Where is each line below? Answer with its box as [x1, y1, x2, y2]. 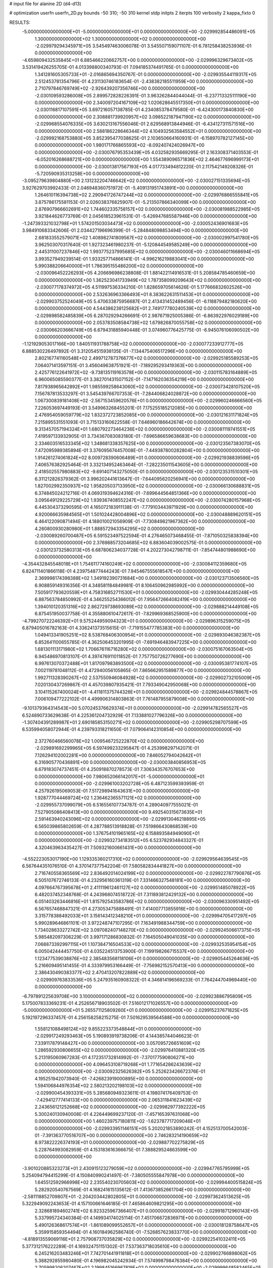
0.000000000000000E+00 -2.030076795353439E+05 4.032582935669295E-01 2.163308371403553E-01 [34, 149, 259, 155]
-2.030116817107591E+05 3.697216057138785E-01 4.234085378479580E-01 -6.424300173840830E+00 [34, 107, 254, 113]
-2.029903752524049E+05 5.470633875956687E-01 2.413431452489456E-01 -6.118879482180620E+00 [34, 298, 257, 304]
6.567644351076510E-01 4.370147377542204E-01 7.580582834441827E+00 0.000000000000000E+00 [22, 863, 241, 869]
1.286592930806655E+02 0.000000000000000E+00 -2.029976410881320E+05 [34, 1047, 205, 1053]
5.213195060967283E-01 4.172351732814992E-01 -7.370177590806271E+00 [34, 1054, 195, 1060]
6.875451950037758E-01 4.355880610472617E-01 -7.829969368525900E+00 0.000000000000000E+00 [34, 611, 257, 617]
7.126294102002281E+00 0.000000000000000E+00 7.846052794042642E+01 [34, 752, 201, 758]
